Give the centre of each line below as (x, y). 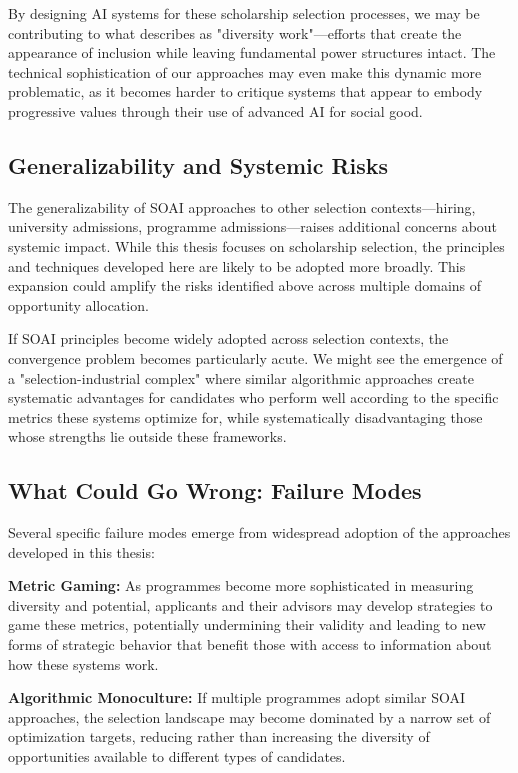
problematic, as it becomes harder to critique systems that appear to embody (245, 91)
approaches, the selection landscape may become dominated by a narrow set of (249, 716)
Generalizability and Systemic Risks (198, 164)
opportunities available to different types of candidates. (177, 756)
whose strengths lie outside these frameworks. (147, 436)
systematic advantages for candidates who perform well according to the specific (253, 397)
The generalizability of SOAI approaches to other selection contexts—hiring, (242, 206)
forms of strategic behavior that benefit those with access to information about (250, 644)
